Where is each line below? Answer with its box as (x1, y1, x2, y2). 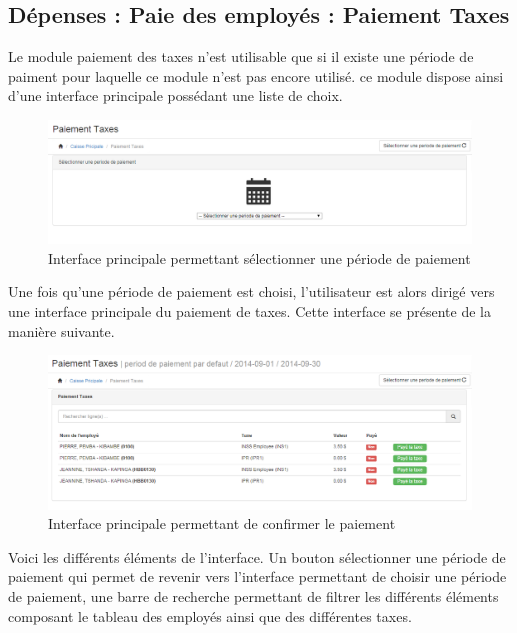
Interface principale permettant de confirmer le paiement (48, 513, 396, 534)
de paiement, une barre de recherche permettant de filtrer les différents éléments (8, 585, 499, 606)
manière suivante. (8, 320, 115, 341)
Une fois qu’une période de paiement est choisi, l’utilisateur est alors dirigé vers (8, 281, 495, 302)
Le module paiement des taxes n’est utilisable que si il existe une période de (8, 46, 474, 67)
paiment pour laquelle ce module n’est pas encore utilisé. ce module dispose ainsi (8, 65, 504, 86)
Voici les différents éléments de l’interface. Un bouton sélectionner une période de (8, 546, 506, 567)
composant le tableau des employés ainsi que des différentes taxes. (8, 605, 412, 626)
